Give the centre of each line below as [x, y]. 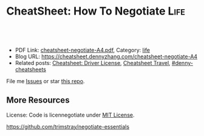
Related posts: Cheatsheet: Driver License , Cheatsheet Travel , [93, 63]
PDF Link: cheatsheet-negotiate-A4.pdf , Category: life [83, 50]
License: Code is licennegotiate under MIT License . [70, 115]
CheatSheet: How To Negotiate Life [96, 11]
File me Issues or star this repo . [46, 81]
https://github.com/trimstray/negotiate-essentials [68, 126]
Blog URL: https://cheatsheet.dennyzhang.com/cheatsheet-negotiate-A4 [106, 56]
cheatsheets [31, 69]
